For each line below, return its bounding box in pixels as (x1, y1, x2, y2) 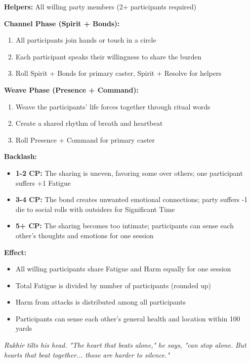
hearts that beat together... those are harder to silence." (4, 349, 169, 360)
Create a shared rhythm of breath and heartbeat (15, 118, 163, 128)
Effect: (4, 247, 27, 257)
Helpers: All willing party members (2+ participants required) (4, 1, 197, 11)
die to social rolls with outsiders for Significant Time (15, 204, 175, 214)
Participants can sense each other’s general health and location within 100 (15, 313, 240, 323)
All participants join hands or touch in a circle (15, 35, 156, 45)
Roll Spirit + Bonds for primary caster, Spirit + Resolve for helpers (15, 68, 221, 78)
